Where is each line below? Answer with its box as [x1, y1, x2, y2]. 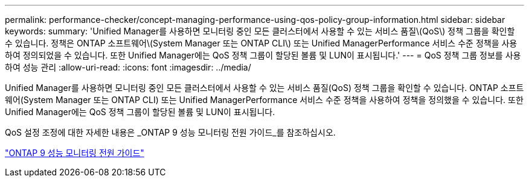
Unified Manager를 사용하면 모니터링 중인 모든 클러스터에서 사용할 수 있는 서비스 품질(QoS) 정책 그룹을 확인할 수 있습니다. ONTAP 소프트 [5, 83, 524, 93]
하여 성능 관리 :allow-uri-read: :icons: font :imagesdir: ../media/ [5, 62, 251, 72]
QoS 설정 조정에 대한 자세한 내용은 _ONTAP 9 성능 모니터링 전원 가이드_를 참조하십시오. [5, 127, 336, 137]
